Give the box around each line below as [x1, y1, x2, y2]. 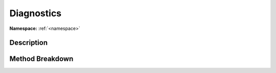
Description [9, 39, 48, 47]
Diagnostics [9, 8, 62, 19]
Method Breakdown [9, 55, 74, 63]
